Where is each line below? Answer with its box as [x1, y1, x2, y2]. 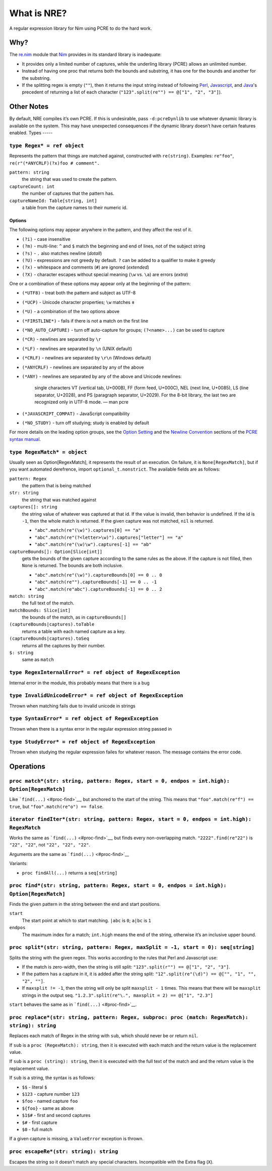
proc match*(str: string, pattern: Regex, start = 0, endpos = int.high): [9, 778, 230, 784]
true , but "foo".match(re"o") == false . [9, 803, 104, 809]
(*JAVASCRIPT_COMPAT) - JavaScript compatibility [22, 411, 130, 417]
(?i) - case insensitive [22, 236, 71, 242]
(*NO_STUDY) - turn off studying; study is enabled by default [22, 420, 150, 426]
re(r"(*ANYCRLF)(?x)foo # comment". [9, 160, 100, 166]
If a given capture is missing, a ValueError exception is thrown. [9, 1136, 144, 1142]
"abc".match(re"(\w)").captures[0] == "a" [34, 528, 141, 533]
